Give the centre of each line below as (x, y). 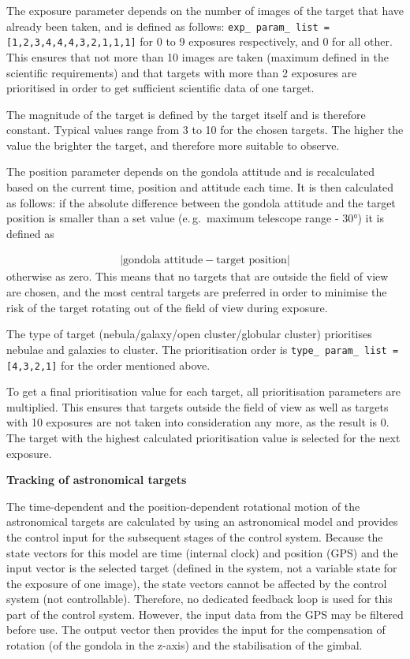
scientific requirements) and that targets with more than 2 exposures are (182, 72)
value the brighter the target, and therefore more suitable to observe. (173, 145)
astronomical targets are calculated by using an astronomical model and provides (202, 521)
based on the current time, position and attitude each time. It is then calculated (200, 187)
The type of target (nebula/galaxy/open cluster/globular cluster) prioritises (189, 334)
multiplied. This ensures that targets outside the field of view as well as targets (198, 406)
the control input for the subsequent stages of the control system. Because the (195, 536)
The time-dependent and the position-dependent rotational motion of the (183, 506)
